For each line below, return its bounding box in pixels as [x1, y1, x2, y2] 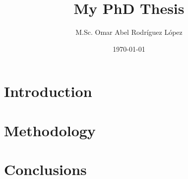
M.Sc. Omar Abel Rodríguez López [75, 27, 183, 37]
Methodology [4, 120, 96, 140]
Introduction [4, 81, 92, 101]
